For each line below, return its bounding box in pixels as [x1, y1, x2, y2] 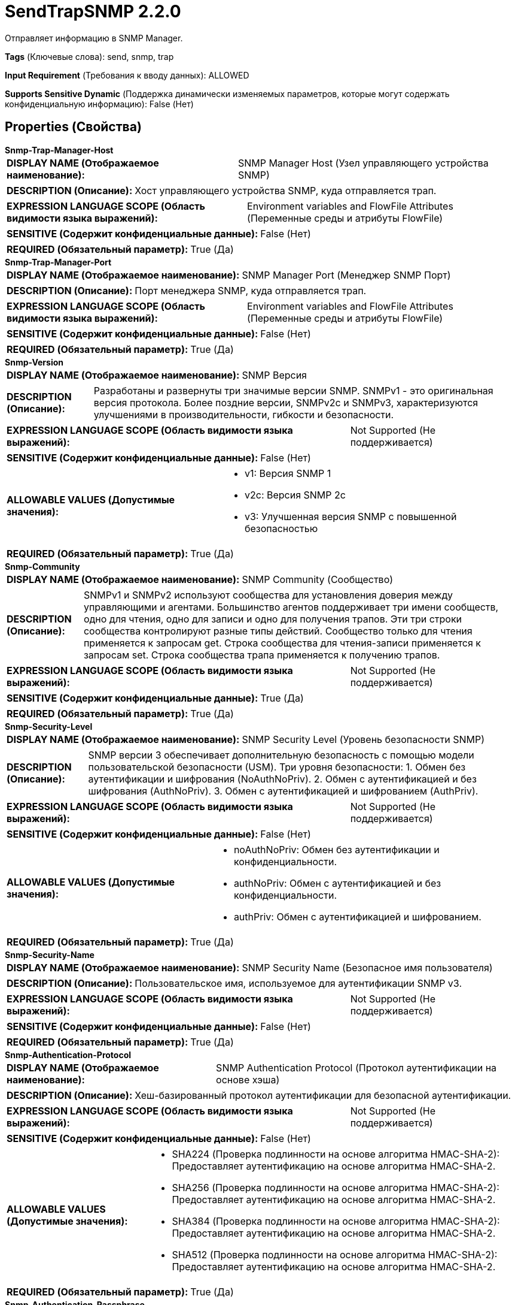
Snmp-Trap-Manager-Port [5, 256, 112, 267]
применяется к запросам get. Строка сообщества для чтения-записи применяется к [83, 636, 482, 649]
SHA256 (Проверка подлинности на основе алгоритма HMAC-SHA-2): [172, 1181, 499, 1194]
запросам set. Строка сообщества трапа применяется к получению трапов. [83, 648, 440, 661]
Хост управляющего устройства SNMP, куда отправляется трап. [135, 184, 437, 197]
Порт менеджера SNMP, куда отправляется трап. [135, 284, 367, 297]
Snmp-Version [5, 357, 63, 367]
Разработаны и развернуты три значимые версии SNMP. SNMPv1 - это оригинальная [93, 384, 493, 397]
